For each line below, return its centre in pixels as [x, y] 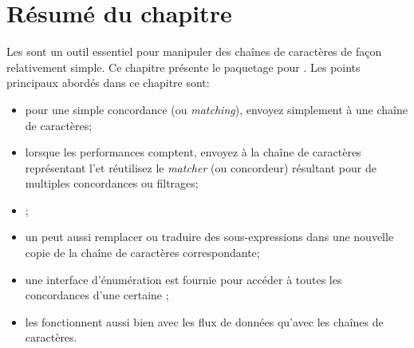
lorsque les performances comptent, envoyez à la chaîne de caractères [193, 152]
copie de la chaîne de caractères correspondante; [142, 253]
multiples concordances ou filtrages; [112, 183]
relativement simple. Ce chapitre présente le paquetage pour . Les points [183, 67]
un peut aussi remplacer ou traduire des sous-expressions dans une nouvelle [209, 237]
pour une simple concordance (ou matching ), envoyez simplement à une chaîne [216, 109]
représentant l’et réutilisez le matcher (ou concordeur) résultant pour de [201, 167]
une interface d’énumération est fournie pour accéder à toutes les [183, 279]
